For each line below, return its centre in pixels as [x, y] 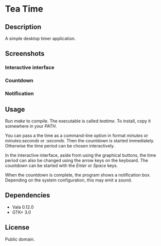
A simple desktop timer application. [40, 38]
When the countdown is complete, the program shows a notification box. [78, 175]
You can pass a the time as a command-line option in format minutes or [77, 135]
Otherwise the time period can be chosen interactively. [60, 146]
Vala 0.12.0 [23, 207]
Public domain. [20, 239]
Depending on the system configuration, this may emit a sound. [69, 180]
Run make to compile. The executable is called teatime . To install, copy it [78, 121]
